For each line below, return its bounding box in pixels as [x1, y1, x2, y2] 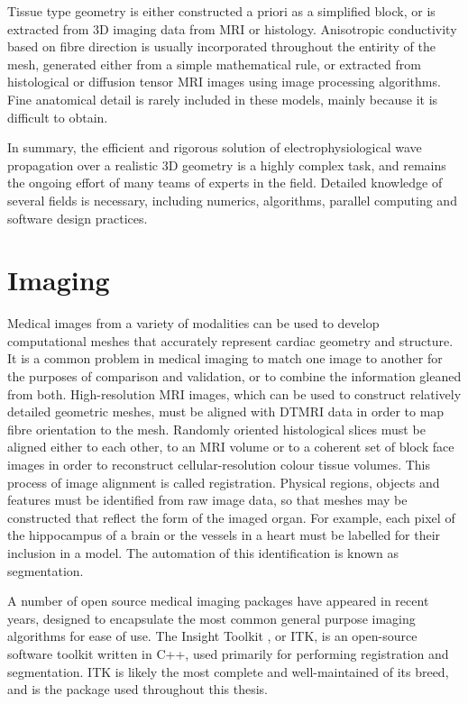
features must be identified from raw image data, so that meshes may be [7, 490, 408, 509]
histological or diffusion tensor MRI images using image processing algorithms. [7, 72, 441, 91]
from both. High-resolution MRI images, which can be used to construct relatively [7, 384, 462, 403]
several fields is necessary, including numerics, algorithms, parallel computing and [7, 190, 457, 209]
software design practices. [7, 208, 148, 227]
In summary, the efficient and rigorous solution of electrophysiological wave [7, 138, 422, 157]
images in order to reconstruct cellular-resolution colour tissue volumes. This [7, 455, 431, 473]
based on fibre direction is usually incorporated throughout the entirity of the [7, 37, 436, 56]
